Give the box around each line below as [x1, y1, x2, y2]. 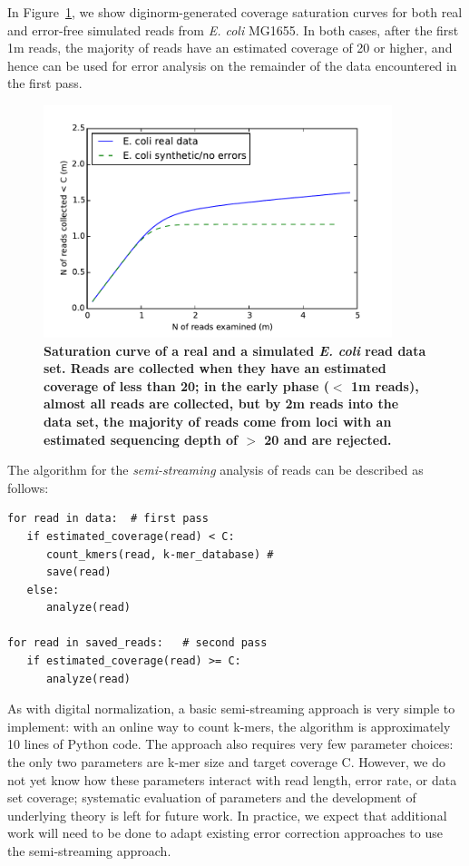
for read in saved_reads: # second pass [7, 636, 268, 650]
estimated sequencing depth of [44, 429, 238, 448]
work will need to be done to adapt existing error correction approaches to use [7, 823, 443, 842]
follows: [7, 477, 49, 497]
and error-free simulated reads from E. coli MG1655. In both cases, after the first [7, 20, 459, 39]
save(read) [45, 566, 112, 579]
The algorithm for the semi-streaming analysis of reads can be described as [7, 460, 424, 479]
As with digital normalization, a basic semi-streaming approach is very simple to [7, 699, 455, 718]
